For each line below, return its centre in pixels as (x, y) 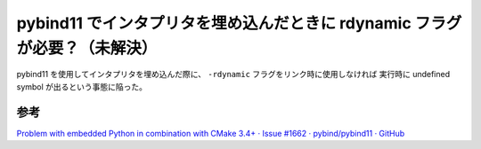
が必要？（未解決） (87, 48)
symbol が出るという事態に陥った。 (82, 86)
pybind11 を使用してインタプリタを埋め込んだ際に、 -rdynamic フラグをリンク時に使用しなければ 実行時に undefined (233, 74)
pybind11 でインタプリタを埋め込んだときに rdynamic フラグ (239, 23)
